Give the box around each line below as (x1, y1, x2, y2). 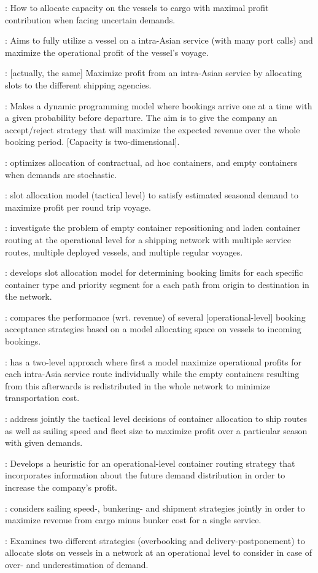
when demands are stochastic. (5, 168, 117, 181)
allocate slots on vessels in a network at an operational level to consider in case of (5, 546, 312, 559)
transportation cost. (5, 391, 80, 404)
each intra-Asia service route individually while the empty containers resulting (5, 367, 300, 380)
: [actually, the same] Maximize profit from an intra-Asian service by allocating (5, 66, 302, 79)
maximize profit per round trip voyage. (5, 200, 151, 213)
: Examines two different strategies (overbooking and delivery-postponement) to (5, 534, 305, 547)
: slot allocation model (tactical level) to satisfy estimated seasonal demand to (5, 189, 298, 201)
